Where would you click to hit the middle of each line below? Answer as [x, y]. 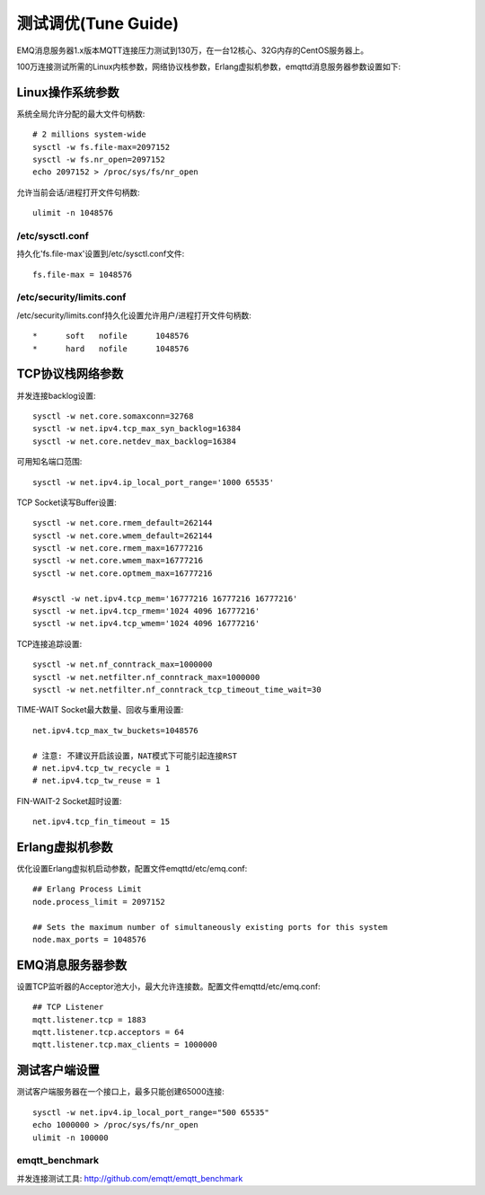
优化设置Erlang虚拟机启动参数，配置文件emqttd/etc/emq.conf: [132, 868]
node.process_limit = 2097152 [99, 902]
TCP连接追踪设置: [49, 643]
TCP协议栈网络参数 [70, 374]
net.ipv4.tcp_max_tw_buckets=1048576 [116, 730]
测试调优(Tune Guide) [98, 23]
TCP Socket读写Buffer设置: [66, 502]
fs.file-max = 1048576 [83, 274]
